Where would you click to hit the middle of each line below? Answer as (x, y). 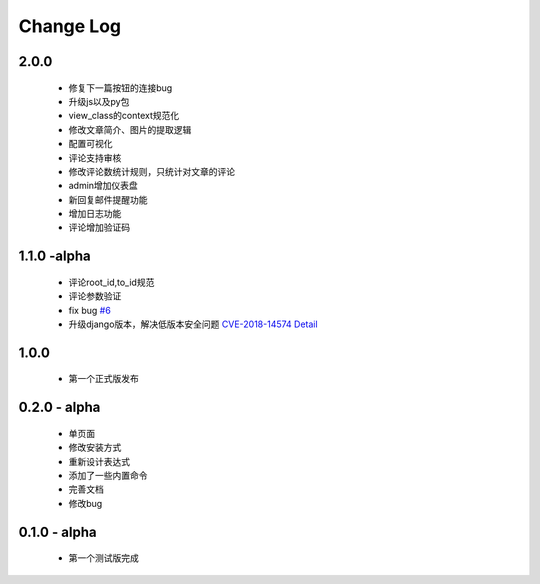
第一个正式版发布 (103, 379)
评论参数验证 (95, 296)
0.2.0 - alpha (59, 407)
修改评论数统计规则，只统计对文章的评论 (151, 171)
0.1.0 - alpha (57, 531)
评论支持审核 (95, 157)
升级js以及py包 (99, 101)
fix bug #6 (90, 310)
